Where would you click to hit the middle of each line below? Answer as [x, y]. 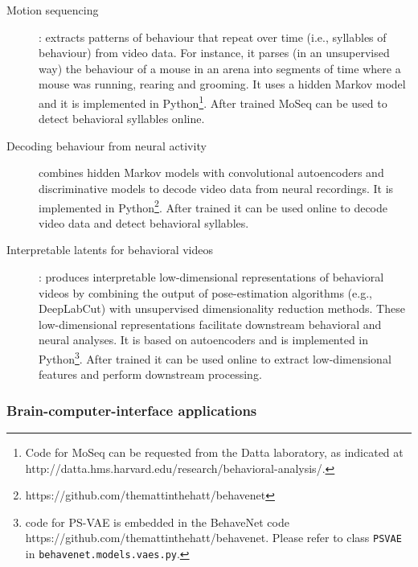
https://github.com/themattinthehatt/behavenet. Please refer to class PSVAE [213, 538]
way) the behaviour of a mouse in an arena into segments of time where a [220, 68]
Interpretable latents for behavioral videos [110, 250]
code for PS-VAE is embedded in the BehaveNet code [157, 522]
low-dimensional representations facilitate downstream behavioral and [210, 324]
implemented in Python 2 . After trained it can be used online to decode [213, 206]
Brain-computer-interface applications [132, 410]
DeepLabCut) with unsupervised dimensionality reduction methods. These [222, 308]
